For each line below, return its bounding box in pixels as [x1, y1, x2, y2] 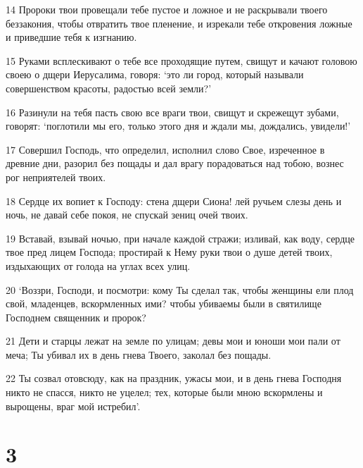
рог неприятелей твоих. [6, 169, 106, 184]
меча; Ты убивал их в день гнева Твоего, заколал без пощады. [6, 347, 272, 362]
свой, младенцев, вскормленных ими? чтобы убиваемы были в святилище [6, 296, 321, 311]
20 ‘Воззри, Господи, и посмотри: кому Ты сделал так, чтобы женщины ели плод [6, 282, 354, 297]
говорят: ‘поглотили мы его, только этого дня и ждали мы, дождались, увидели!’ [6, 118, 351, 133]
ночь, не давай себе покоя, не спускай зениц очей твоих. [6, 207, 248, 222]
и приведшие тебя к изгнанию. [6, 30, 137, 44]
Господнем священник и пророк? [6, 309, 146, 324]
